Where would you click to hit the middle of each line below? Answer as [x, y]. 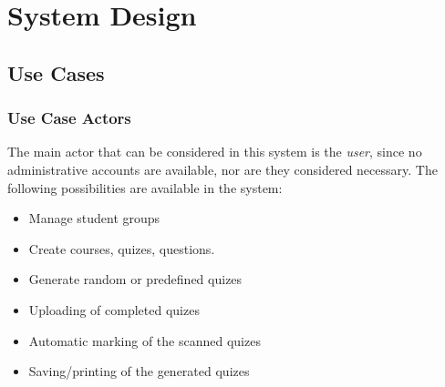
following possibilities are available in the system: [145, 187]
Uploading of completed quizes [114, 309]
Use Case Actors [69, 118]
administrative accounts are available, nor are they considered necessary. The [222, 169]
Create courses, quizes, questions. [122, 248]
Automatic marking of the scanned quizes [145, 340]
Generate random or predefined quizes [135, 279]
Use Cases [56, 72]
